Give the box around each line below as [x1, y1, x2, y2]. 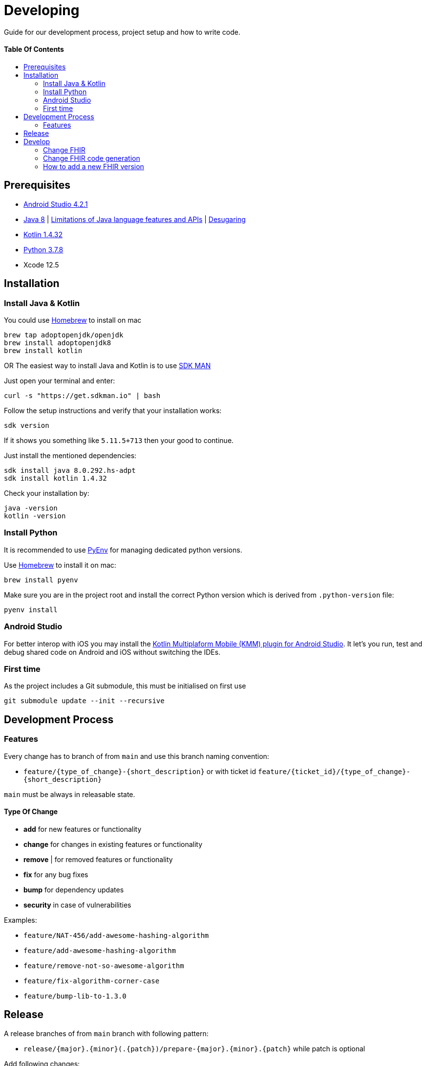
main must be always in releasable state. [4, 790, 135, 799]
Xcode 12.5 [23, 260, 59, 269]
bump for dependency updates [23, 885, 124, 894]
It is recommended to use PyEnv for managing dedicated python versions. [4, 545, 242, 554]
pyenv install [4, 605, 58, 614]
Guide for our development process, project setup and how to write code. [4, 27, 240, 36]
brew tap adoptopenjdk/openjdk [4, 331, 124, 339]
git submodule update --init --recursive [4, 697, 165, 705]
